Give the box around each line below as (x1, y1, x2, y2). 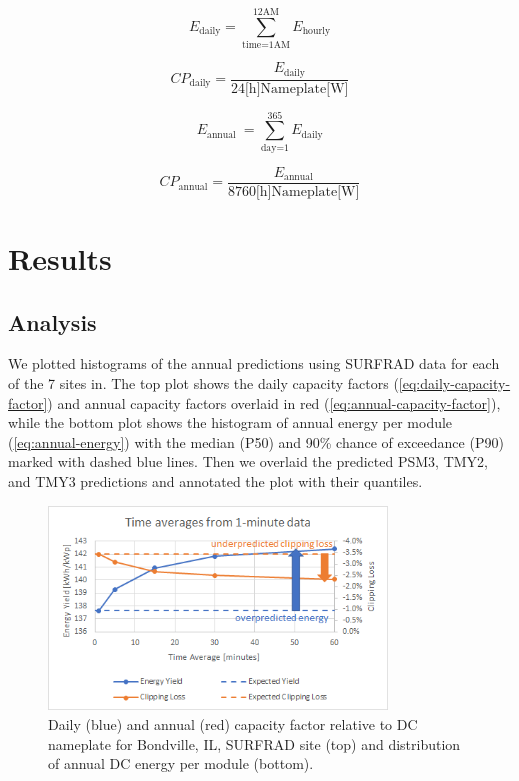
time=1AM (242, 40, 290, 51)
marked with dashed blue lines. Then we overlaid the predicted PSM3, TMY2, (8, 451, 488, 472)
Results (8, 237, 112, 278)
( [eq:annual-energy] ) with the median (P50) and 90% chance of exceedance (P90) (8, 431, 504, 452)
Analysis (8, 306, 97, 337)
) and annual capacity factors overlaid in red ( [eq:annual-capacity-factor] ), (47, 392, 501, 413)
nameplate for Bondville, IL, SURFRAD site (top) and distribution (48, 733, 461, 754)
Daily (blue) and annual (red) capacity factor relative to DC (48, 713, 418, 734)
